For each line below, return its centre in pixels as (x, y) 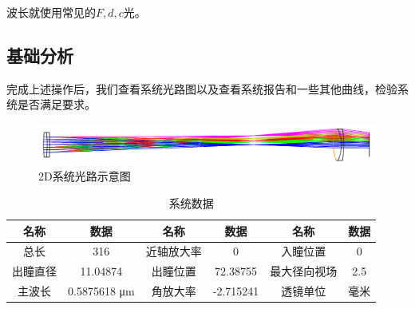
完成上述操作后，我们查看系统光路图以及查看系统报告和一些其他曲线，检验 (202, 88)
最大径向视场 (304, 271)
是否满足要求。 (56, 104)
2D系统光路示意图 (85, 176)
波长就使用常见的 (51, 12)
